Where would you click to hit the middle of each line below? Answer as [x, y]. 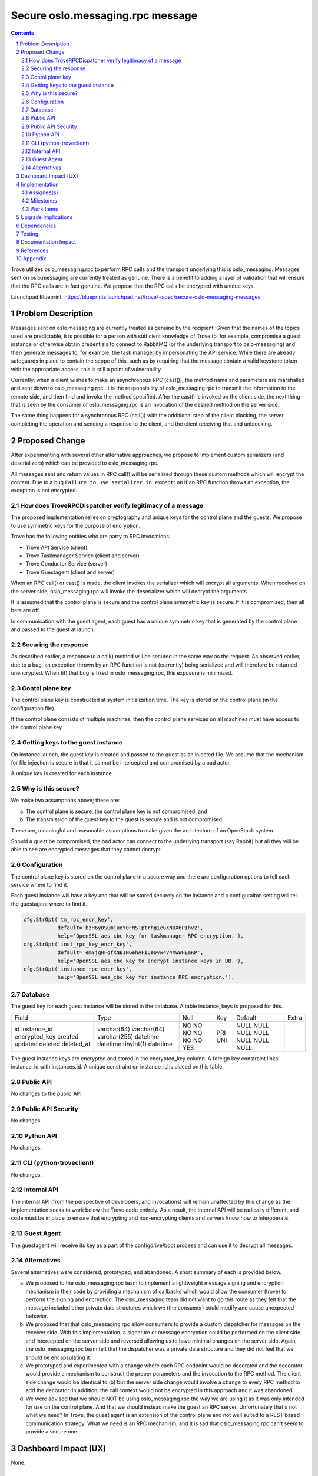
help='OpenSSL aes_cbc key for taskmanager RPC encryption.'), [151, 936]
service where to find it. [40, 884]
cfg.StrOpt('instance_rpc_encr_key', [78, 969]
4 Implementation [37, 184]
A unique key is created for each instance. [62, 773]
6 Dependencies [36, 226]
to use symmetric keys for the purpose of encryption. [76, 525]
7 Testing [27, 234]
